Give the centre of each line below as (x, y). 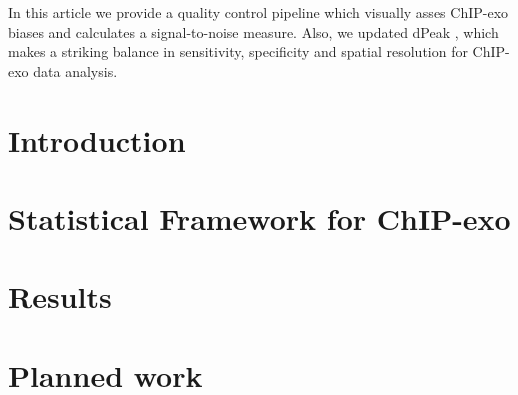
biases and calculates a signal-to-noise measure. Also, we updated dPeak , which (253, 31)
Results (60, 296)
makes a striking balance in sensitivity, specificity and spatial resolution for (238, 51)
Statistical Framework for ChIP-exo (259, 217)
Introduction (97, 139)
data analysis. (75, 70)
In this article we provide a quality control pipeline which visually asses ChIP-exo (258, 12)
